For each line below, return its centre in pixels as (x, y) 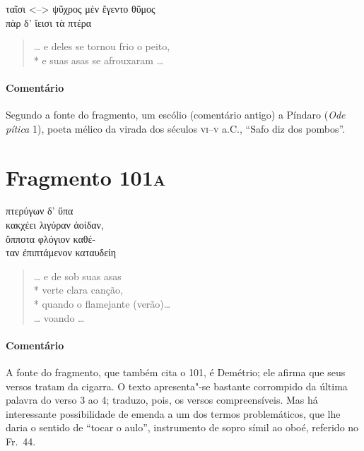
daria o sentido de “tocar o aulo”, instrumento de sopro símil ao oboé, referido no (182, 427)
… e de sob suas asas (77, 276)
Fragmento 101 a (86, 177)
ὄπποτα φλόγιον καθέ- (51, 238)
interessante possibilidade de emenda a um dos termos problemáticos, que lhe (173, 413)
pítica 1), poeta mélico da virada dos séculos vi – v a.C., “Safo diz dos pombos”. (176, 128)
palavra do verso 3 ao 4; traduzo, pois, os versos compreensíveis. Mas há (162, 400)
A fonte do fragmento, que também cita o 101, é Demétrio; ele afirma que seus (176, 372)
